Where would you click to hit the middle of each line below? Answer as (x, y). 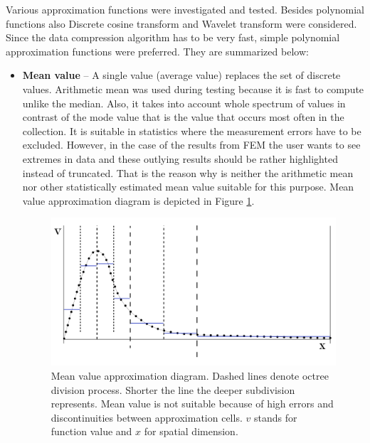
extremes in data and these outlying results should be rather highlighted (180, 158)
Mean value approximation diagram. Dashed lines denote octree (190, 375)
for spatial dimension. (191, 431)
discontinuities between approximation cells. (147, 417)
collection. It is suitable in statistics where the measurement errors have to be (192, 130)
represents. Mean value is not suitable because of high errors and (192, 404)
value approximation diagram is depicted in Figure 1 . (138, 200)
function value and (91, 431)
